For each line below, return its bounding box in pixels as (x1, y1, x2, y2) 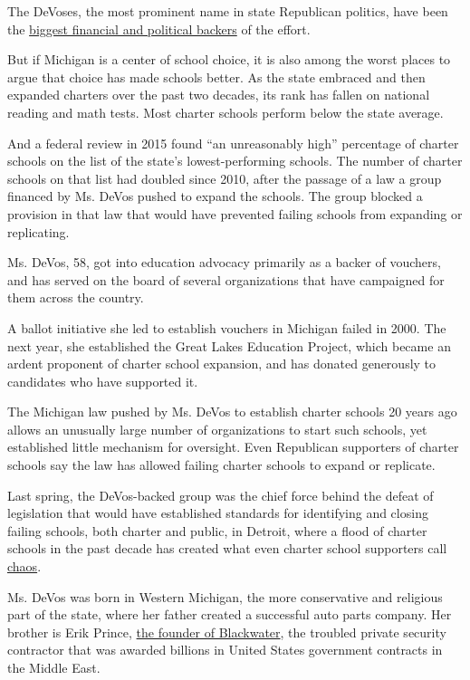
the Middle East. (7, 658, 101, 676)
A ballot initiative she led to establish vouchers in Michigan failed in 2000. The (7, 318, 446, 337)
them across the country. (7, 288, 144, 307)
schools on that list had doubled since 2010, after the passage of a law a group (7, 168, 442, 187)
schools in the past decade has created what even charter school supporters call (7, 539, 447, 558)
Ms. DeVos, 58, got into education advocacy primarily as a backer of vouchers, (7, 253, 441, 272)
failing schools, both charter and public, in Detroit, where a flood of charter (7, 521, 427, 540)
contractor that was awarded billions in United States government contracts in (7, 640, 443, 659)
